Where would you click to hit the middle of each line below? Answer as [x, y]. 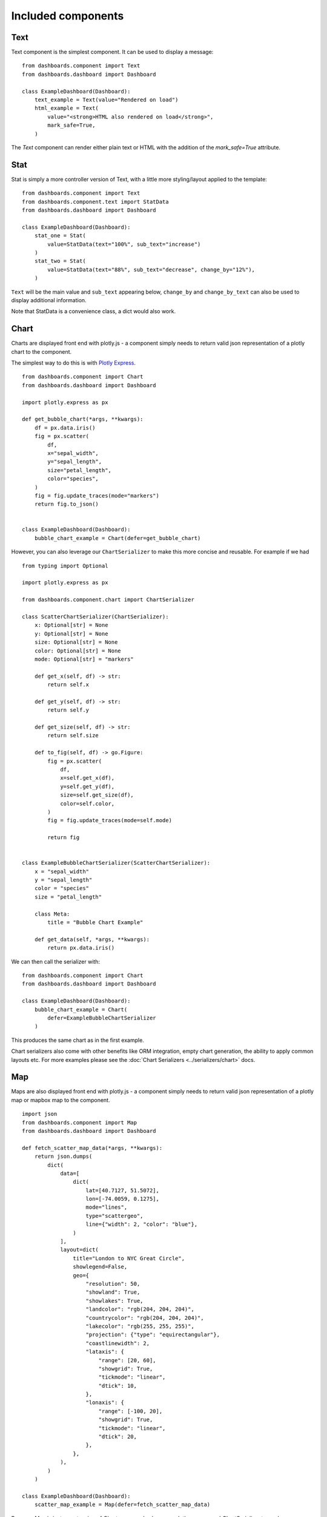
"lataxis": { [105, 1352]
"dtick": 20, [118, 1437]
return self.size [73, 735]
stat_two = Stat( [60, 261]
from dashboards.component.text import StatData [95, 201]
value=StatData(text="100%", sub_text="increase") [124, 244]
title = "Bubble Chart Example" [95, 923]
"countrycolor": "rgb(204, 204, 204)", [145, 1318]
